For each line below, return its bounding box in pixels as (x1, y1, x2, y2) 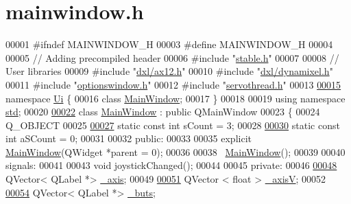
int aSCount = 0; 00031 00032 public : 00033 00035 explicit (5, 131, 252, 146)
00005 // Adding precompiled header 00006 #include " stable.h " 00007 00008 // (5, 50, 339, 65)
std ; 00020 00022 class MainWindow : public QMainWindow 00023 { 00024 (5, 104, 320, 119)
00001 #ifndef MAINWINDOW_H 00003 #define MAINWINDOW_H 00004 (5, 37, 333, 52)
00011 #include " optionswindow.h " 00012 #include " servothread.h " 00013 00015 (5, 77, 341, 91)
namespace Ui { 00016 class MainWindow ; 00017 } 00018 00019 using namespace (5, 91, 346, 105)
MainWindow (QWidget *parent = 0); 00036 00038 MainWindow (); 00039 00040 (5, 144, 346, 159)
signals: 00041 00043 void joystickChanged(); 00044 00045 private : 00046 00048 (5, 158, 337, 172)
